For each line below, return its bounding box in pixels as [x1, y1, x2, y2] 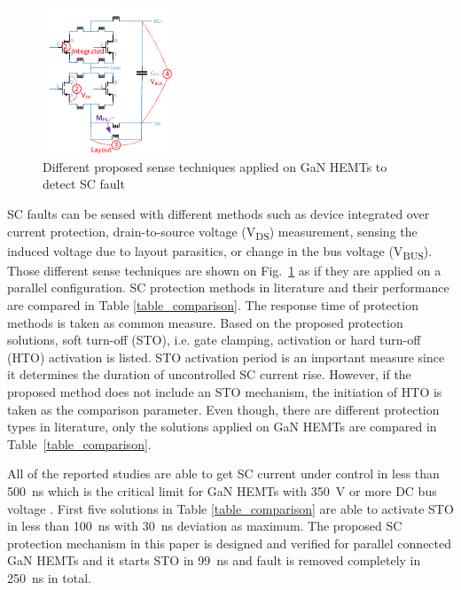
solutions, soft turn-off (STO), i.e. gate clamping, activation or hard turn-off [7, 330, 421, 349]
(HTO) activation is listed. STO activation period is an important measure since [7, 347, 445, 366]
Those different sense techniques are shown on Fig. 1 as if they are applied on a [7, 260, 441, 279]
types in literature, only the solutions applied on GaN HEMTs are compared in [7, 417, 437, 436]
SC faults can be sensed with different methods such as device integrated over [7, 204, 430, 222]
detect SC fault [43, 175, 125, 193]
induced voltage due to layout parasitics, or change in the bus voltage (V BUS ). [7, 241, 433, 262]
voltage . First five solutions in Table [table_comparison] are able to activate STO [7, 499, 454, 517]
